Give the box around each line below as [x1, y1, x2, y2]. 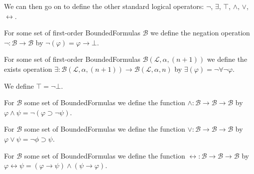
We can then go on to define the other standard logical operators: [4, 1, 204, 11]
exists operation [4, 63, 52, 74]
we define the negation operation [150, 27, 250, 38]
